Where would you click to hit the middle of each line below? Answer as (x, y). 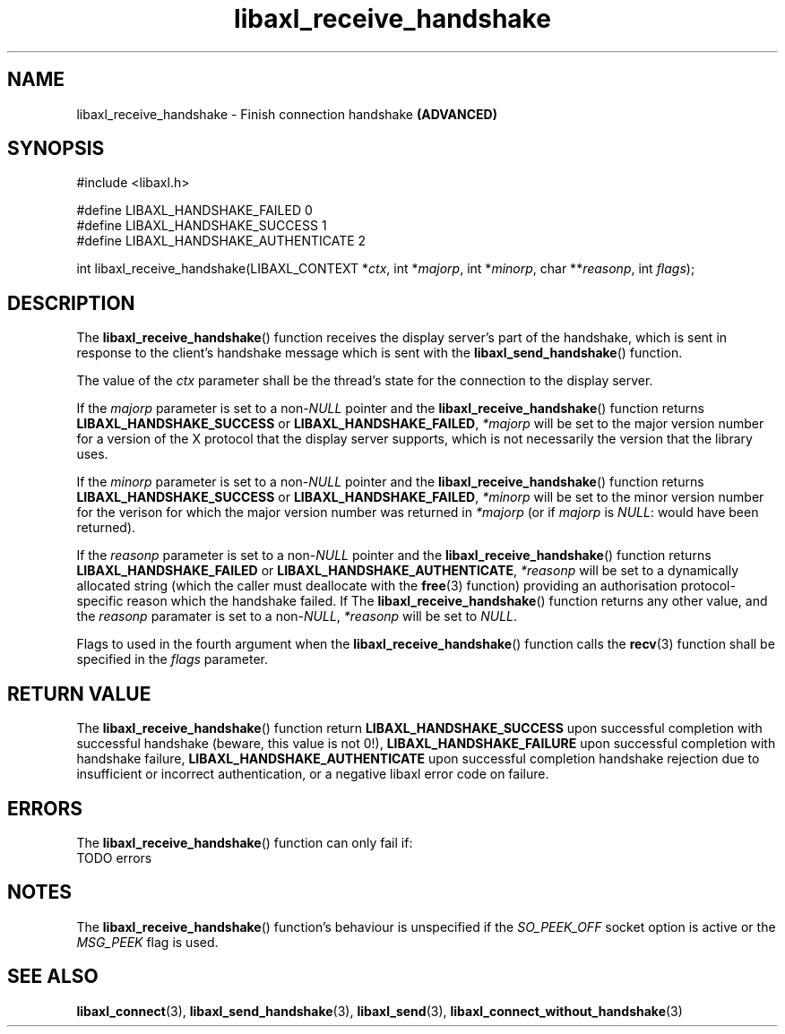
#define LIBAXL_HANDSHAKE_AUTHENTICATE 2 (221, 241)
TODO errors (114, 857)
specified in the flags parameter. (173, 659)
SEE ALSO (53, 977)
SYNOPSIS (56, 149)
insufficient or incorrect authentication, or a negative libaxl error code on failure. (313, 774)
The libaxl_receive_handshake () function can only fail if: (245, 842)
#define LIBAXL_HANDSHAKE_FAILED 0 (194, 211)
